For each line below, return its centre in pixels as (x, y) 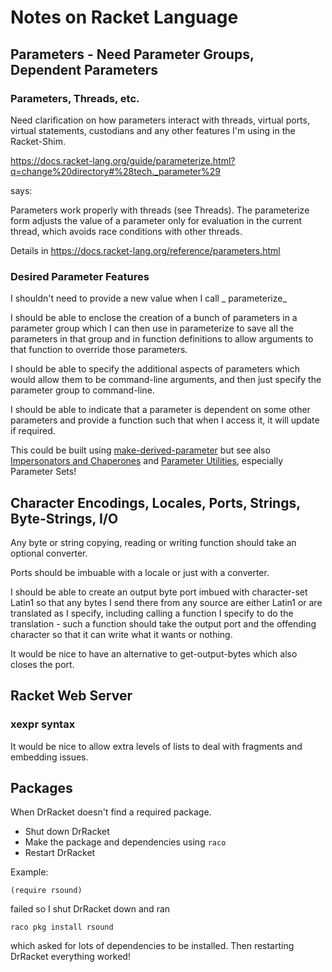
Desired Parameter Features (80, 276)
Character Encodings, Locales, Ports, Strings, (155, 502)
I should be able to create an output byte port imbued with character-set (159, 592)
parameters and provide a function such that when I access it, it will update (165, 420)
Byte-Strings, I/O (64, 518)
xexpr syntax (43, 724)
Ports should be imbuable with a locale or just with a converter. (140, 572)
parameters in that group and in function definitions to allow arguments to (162, 339)
